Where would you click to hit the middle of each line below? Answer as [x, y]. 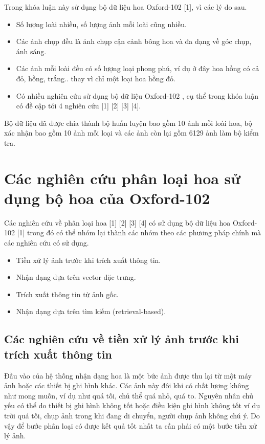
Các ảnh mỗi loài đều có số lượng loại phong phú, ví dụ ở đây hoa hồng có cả [138, 68]
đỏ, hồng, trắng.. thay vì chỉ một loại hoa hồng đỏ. [96, 78]
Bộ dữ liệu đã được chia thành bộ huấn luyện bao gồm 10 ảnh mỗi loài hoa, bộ [128, 123]
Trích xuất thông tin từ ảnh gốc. [67, 294]
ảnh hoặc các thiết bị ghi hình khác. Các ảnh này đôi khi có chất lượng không [127, 385]
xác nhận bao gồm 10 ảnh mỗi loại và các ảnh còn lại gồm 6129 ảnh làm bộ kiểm [131, 133]
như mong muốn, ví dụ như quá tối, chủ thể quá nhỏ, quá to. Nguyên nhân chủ [129, 395]
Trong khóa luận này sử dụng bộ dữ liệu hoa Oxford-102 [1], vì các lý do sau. [126, 7]
